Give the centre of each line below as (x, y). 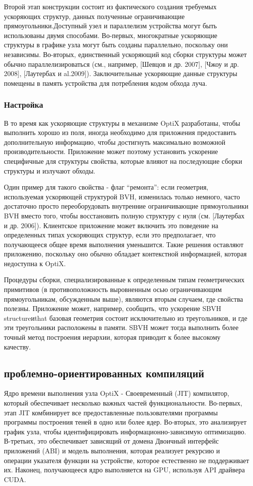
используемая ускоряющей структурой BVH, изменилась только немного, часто (122, 196)
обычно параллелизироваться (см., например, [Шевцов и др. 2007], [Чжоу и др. (122, 64)
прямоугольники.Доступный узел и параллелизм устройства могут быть (110, 26)
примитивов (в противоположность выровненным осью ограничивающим (113, 289)
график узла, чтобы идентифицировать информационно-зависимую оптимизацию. (125, 431)
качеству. (18, 346)
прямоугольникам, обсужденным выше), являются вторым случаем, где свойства (124, 299)
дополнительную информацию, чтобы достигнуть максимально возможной (115, 142)
